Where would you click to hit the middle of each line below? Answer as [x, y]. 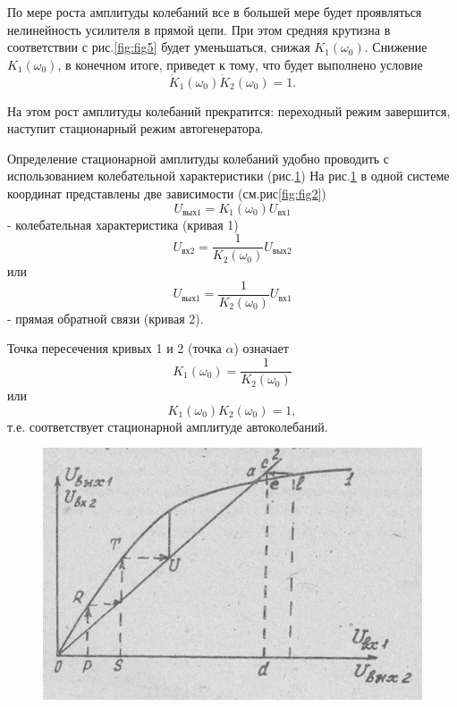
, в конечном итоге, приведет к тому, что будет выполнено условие [240, 64]
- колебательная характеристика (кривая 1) [123, 224]
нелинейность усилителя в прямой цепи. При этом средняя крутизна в [199, 29]
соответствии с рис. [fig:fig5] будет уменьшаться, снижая [159, 47]
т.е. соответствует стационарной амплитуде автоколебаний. [168, 426]
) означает [261, 348]
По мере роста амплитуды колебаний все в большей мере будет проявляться [215, 12]
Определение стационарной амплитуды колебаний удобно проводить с [199, 158]
